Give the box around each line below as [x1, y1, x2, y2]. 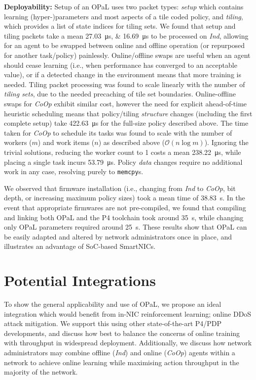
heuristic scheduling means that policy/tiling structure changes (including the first [4, 108, 253, 118]
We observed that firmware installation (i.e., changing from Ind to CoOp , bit [4, 183, 236, 193]
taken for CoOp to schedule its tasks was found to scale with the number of [4, 127, 232, 138]
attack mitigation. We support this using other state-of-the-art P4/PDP [4, 318, 222, 329]
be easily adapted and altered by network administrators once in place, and [4, 231, 232, 241]
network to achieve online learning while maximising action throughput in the [4, 357, 239, 367]
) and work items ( [37, 137, 95, 147]
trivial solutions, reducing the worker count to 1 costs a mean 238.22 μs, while [4, 146, 241, 157]
